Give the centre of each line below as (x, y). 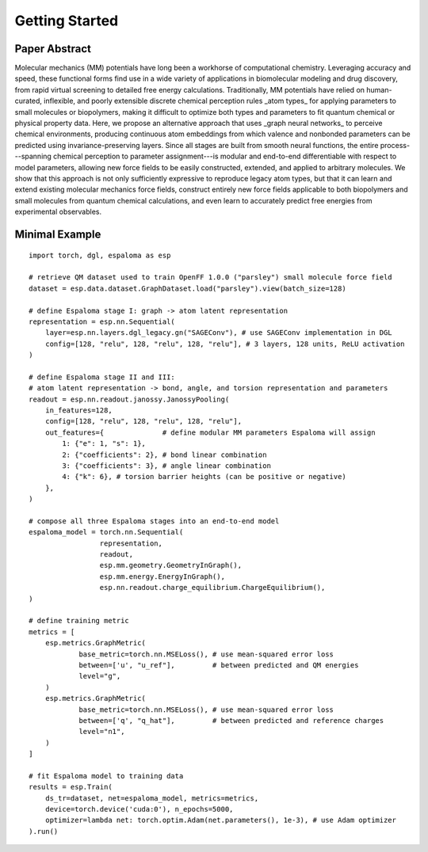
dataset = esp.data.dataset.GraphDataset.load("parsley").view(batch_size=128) (187, 288)
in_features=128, (78, 411)
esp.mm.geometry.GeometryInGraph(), (170, 565)
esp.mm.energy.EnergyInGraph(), (162, 576)
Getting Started (67, 21)
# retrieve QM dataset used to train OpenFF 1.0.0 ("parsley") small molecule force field (210, 278)
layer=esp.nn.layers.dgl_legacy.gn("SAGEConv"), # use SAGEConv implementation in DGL (218, 333)
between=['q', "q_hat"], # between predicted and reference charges (231, 720)
